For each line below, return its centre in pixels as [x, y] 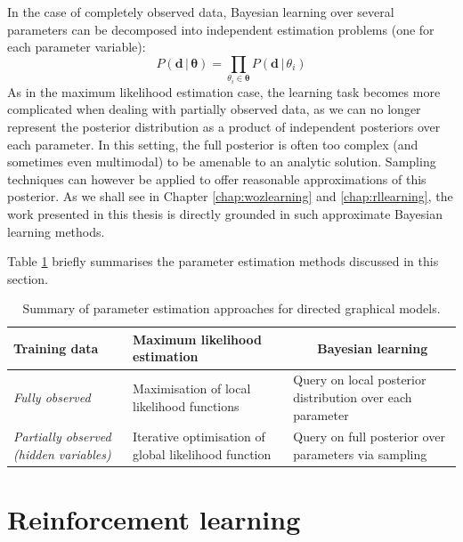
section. [28, 278]
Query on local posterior [360, 380]
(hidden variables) [62, 453]
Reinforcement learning [154, 519]
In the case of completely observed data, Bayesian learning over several [201, 12]
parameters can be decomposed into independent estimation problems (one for [221, 29]
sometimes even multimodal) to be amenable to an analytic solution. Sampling [222, 162]
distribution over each [353, 396]
